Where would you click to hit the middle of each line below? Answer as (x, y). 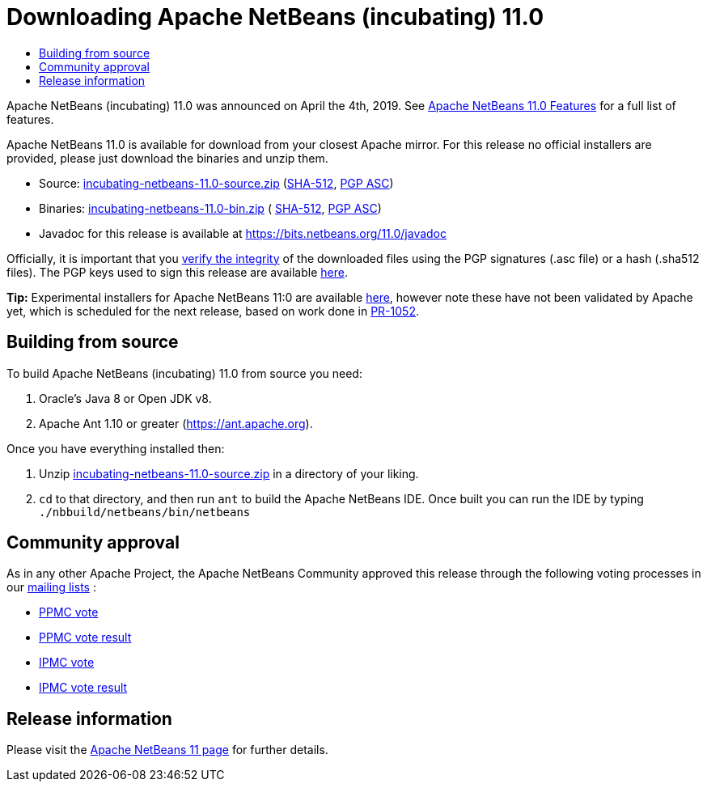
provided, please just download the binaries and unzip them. (167, 158)
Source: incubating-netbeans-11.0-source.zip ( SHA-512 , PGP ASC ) (216, 183)
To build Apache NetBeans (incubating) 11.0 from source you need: (184, 373)
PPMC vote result (85, 638)
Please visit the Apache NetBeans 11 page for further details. (167, 750)
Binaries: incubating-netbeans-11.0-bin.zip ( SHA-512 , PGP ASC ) (210, 208)
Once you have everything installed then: (116, 448)
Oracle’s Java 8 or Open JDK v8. (125, 398)
